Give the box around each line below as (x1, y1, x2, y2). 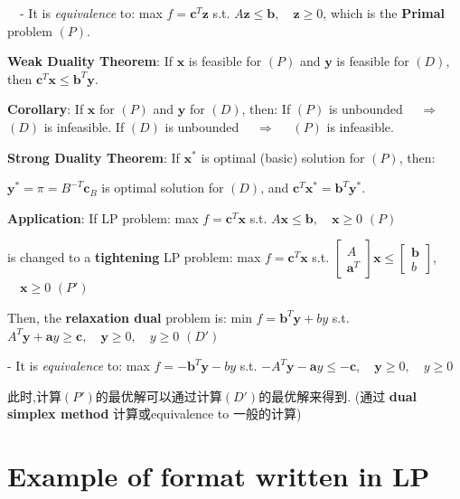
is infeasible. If (43, 117, 125, 136)
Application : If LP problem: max (7, 208, 199, 227)
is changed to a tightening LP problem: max (7, 248, 261, 267)
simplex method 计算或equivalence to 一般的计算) (7, 404, 302, 423)
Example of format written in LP (7, 457, 430, 494)
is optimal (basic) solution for (201, 147, 365, 166)
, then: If (241, 99, 291, 118)
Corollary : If (7, 99, 84, 118)
